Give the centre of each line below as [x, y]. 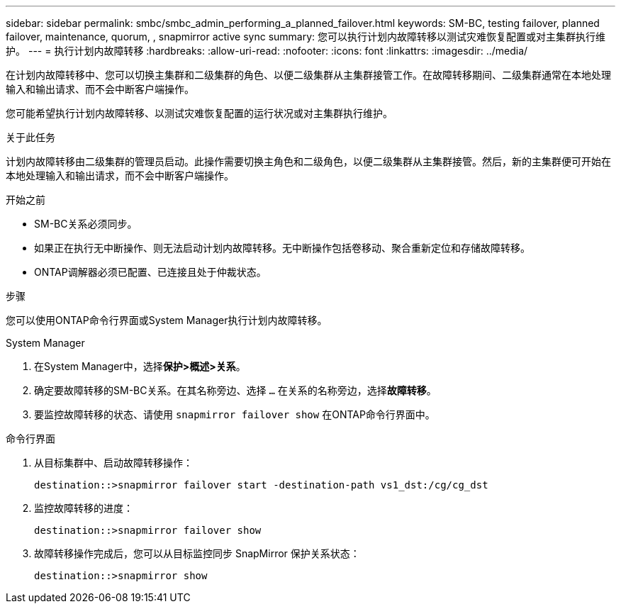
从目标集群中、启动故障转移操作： [113, 463]
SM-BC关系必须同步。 [86, 224]
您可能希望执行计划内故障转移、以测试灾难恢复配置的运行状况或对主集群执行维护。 [199, 113]
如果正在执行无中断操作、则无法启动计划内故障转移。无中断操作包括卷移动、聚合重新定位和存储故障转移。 [282, 248]
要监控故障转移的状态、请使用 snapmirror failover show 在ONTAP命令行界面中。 [235, 414]
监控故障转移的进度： [84, 508]
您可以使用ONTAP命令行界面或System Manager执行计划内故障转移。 [167, 320]
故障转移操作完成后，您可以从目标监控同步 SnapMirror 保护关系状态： [197, 553]
